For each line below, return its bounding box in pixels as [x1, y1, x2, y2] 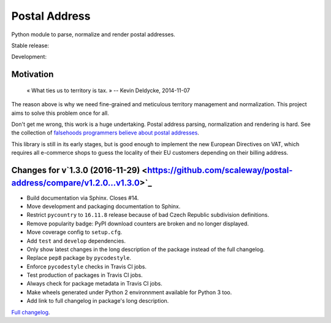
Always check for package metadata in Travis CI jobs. [26, 280, 162, 287]
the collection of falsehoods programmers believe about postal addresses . [11, 129, 199, 136]
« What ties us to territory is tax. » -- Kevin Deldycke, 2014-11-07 [26, 87, 190, 94]
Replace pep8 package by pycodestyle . [26, 254, 132, 262]
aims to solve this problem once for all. [11, 109, 110, 117]
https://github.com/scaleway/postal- [147, 165, 293, 175]
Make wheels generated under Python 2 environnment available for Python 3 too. [26, 289, 232, 296]
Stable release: [11, 42, 49, 49]
